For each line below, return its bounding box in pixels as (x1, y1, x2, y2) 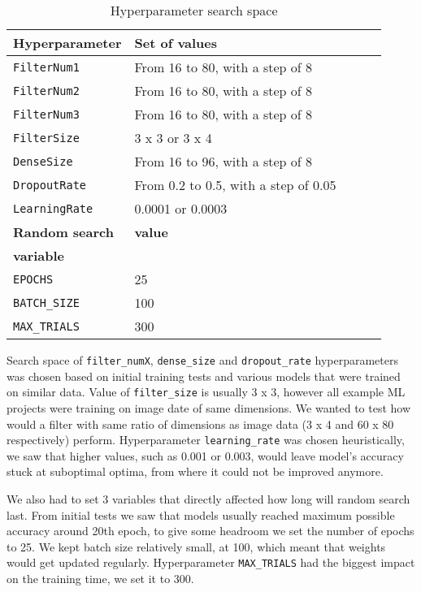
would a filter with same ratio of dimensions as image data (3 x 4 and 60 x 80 (7, 415, 394, 432)
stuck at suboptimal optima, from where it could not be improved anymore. (7, 463, 384, 480)
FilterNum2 (13, 84, 80, 97)
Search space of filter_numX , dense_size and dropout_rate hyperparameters (7, 352, 398, 368)
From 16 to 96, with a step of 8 (134, 152, 313, 171)
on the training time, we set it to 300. (7, 569, 194, 586)
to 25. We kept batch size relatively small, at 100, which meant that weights (7, 538, 386, 555)
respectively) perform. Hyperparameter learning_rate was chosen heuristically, (7, 431, 405, 448)
